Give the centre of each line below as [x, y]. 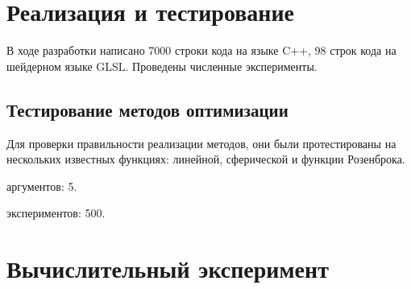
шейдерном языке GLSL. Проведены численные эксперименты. [162, 66]
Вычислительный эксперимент [168, 268]
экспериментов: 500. [56, 213]
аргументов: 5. [42, 186]
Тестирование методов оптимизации [147, 109]
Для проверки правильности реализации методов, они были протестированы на [201, 143]
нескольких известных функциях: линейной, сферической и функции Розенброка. [206, 159]
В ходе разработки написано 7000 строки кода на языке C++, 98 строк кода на [201, 50]
